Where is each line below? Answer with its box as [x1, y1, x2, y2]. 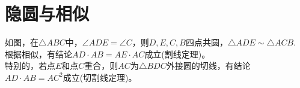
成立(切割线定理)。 [63, 71, 137, 83]
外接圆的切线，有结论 [166, 59, 251, 72]
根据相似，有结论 [5, 47, 72, 60]
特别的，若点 [5, 59, 55, 72]
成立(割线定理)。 [144, 47, 210, 60]
